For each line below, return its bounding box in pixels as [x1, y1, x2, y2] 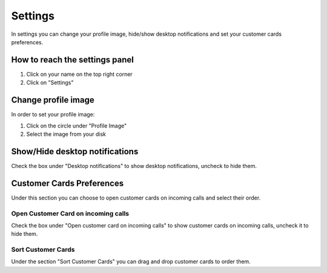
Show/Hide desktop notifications [11, 146, 139, 157]
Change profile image [11, 95, 95, 106]
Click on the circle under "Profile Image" [26, 122, 127, 129]
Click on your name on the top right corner [26, 70, 133, 78]
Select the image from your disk [26, 130, 106, 138]
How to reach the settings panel [11, 55, 134, 65]
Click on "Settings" [26, 79, 74, 86]
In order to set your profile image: [11, 111, 95, 118]
